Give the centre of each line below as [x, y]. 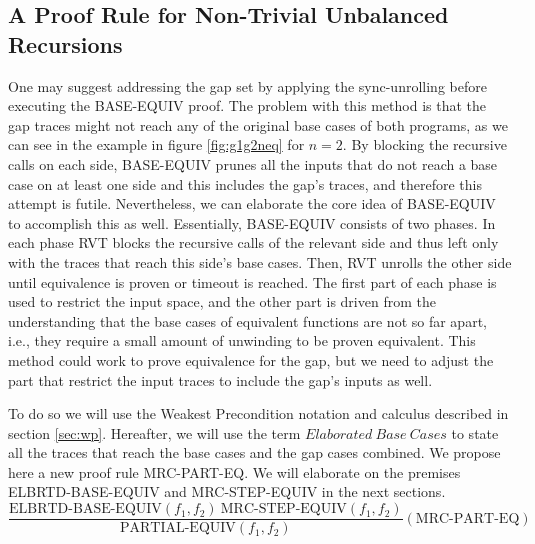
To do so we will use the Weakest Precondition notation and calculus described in [258, 413]
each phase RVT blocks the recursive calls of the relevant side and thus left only [253, 242]
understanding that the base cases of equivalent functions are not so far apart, [247, 320]
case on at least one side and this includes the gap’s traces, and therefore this [245, 183]
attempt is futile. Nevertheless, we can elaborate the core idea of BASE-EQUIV [252, 203]
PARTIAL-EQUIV [177, 528]
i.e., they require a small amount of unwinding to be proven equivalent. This [242, 340]
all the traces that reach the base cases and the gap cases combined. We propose [254, 452]
